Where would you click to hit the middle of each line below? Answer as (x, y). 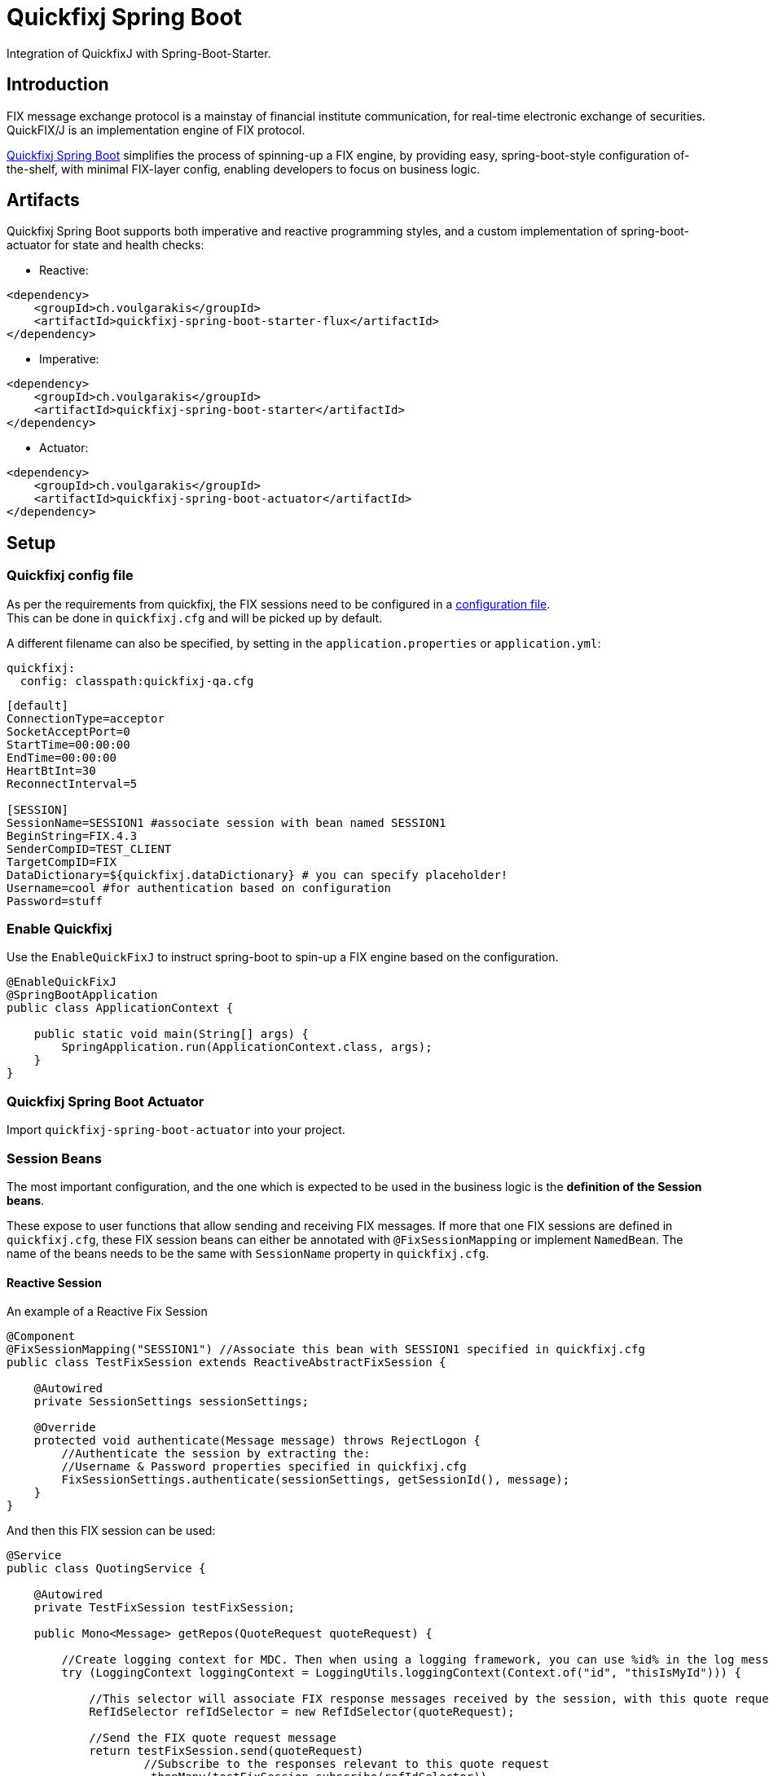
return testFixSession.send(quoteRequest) (226, 1751)
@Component (41, 1336)
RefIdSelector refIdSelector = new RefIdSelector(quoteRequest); (302, 1712)
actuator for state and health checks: (105, 245)
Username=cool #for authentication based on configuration (199, 888)
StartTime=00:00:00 (68, 744)
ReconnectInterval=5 (72, 783)
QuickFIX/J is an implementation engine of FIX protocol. (156, 130)
